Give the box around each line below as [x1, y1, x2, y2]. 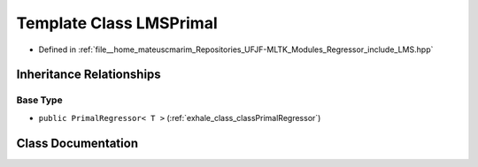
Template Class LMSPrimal [16, 13, 218, 33]
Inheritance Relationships [16, 67, 161, 82]
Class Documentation [16, 135, 139, 150]
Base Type [16, 94, 63, 106]
